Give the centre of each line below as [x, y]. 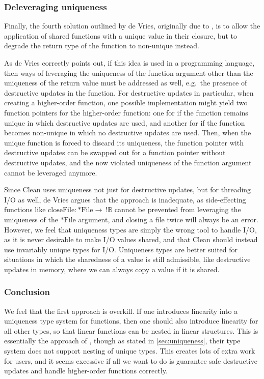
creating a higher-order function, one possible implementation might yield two [126, 103]
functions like [25, 209]
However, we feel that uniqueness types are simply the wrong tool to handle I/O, [130, 229]
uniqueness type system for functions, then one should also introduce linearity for [131, 321]
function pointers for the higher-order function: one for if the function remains [126, 112]
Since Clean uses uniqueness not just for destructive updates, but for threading [128, 189]
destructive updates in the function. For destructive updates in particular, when [129, 92]
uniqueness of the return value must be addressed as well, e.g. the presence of [126, 83]
